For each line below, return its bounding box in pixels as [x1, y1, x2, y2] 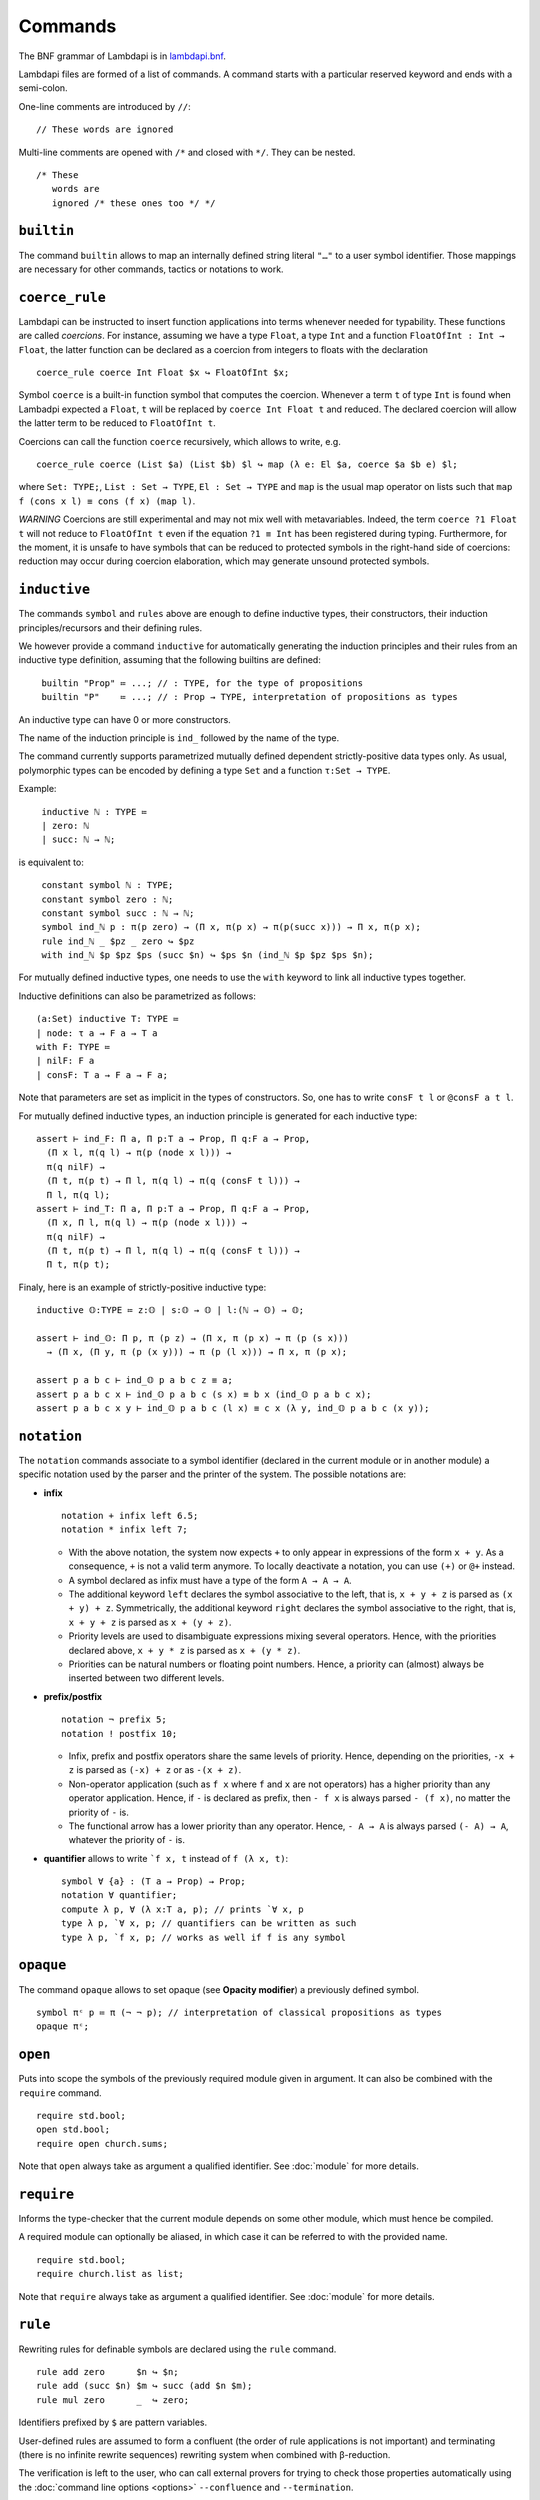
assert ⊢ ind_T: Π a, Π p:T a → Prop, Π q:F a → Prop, [36, 1203, 311, 1214]
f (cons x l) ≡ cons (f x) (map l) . [18, 495, 196, 507]
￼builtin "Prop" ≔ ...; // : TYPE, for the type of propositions [36, 677, 364, 689]
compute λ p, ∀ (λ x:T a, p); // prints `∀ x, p [61, 1903, 304, 1915]
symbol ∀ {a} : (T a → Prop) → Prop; [61, 1876, 247, 1887]
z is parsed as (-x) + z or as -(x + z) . [68, 1764, 242, 1776]
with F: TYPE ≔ [36, 1041, 111, 1053]
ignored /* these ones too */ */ [51, 197, 216, 209]
